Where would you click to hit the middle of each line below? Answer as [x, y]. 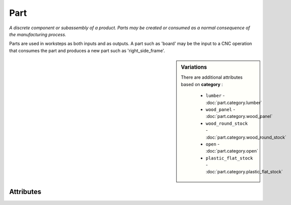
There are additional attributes [212, 77]
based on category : [202, 84]
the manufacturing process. [38, 34]
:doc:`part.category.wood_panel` [239, 116]
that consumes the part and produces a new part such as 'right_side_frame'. [87, 51]
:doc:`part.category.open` [232, 151]
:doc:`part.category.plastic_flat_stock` [244, 172]
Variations [194, 67]
